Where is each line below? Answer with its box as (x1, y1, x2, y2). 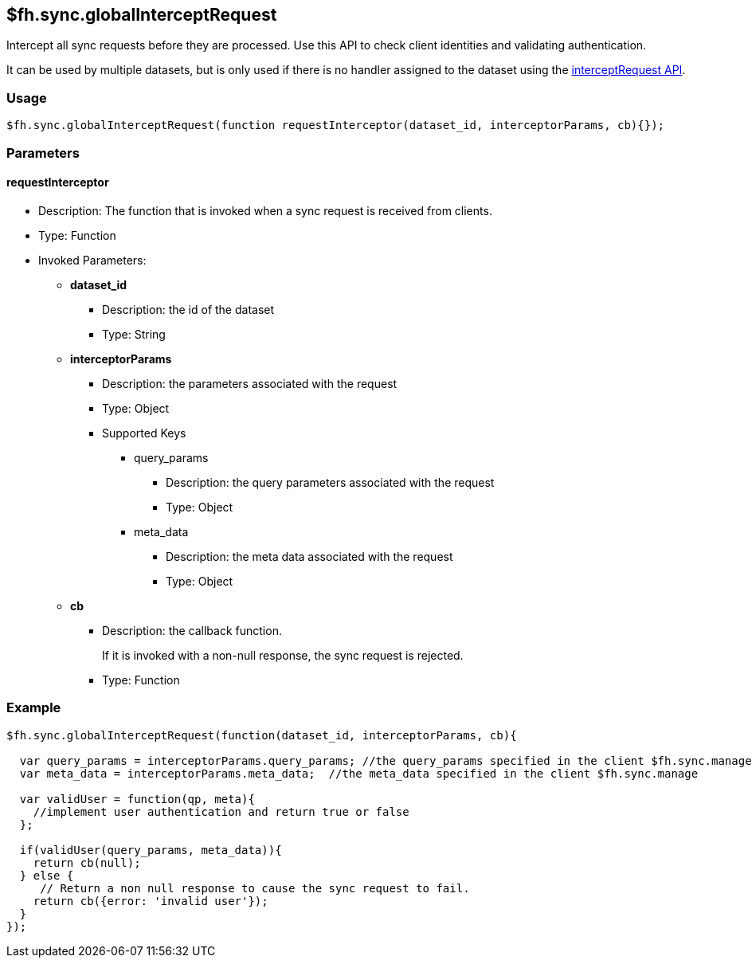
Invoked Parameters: (38, 253, 147, 267)
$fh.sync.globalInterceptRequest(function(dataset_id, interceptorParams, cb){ (6, 728, 517, 742)
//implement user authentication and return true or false (33, 805, 409, 818)
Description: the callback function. (102, 623, 282, 637)
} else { (19, 868, 74, 882)
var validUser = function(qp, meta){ (19, 792, 255, 805)
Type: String (102, 327, 166, 341)
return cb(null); (33, 856, 141, 869)
